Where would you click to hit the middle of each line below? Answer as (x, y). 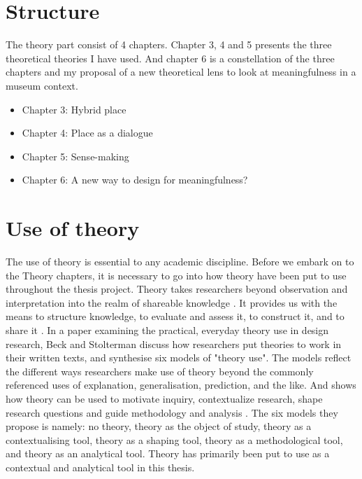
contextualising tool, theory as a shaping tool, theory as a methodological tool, (174, 439)
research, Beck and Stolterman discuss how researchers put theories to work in (174, 343)
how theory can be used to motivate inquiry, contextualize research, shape (164, 398)
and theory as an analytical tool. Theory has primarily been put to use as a (168, 453)
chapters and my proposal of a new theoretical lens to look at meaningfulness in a (181, 72)
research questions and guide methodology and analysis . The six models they (172, 412)
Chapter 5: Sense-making (75, 156)
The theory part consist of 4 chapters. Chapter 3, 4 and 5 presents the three (169, 44)
